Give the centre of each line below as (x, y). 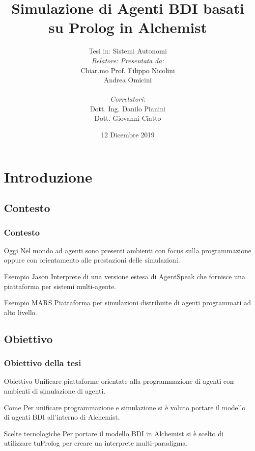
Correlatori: (128, 99)
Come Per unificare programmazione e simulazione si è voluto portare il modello (125, 407)
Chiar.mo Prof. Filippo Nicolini (128, 70)
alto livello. (21, 312)
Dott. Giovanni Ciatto (128, 118)
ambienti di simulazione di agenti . (55, 391)
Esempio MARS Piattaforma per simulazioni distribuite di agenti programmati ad (127, 303)
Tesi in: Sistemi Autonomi (128, 51)
